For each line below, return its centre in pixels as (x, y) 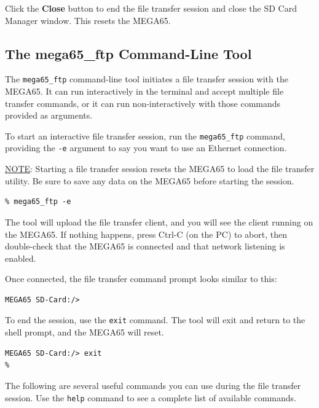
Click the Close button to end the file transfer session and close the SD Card (151, 8)
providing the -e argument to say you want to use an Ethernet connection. (146, 148)
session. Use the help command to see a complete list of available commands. (151, 397)
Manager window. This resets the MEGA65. (88, 20)
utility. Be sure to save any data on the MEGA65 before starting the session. (150, 180)
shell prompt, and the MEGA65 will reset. (85, 332)
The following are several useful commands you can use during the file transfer (153, 385)
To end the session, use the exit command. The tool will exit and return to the (155, 320)
